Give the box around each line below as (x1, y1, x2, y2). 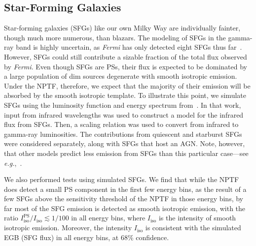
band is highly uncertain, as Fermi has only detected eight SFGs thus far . (16, 42, 242, 52)
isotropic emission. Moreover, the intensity (4, 222, 132, 233)
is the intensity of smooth (158, 213, 236, 223)
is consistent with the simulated (145, 222, 241, 233)
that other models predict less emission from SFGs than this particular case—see (4, 148, 249, 158)
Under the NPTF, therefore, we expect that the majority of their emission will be (4, 80, 251, 91)
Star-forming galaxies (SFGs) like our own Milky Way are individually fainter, (4, 23, 241, 33)
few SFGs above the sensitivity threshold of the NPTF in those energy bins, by (4, 193, 244, 204)
